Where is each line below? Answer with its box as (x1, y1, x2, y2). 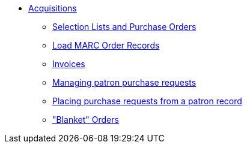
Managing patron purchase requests (52, 77, 197, 87)
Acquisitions (28, 3, 77, 13)
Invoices (52, 59, 85, 69)
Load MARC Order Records (52, 40, 160, 50)
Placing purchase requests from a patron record (52, 96, 242, 106)
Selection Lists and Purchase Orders (52, 22, 197, 32)
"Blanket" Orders (52, 114, 119, 125)
